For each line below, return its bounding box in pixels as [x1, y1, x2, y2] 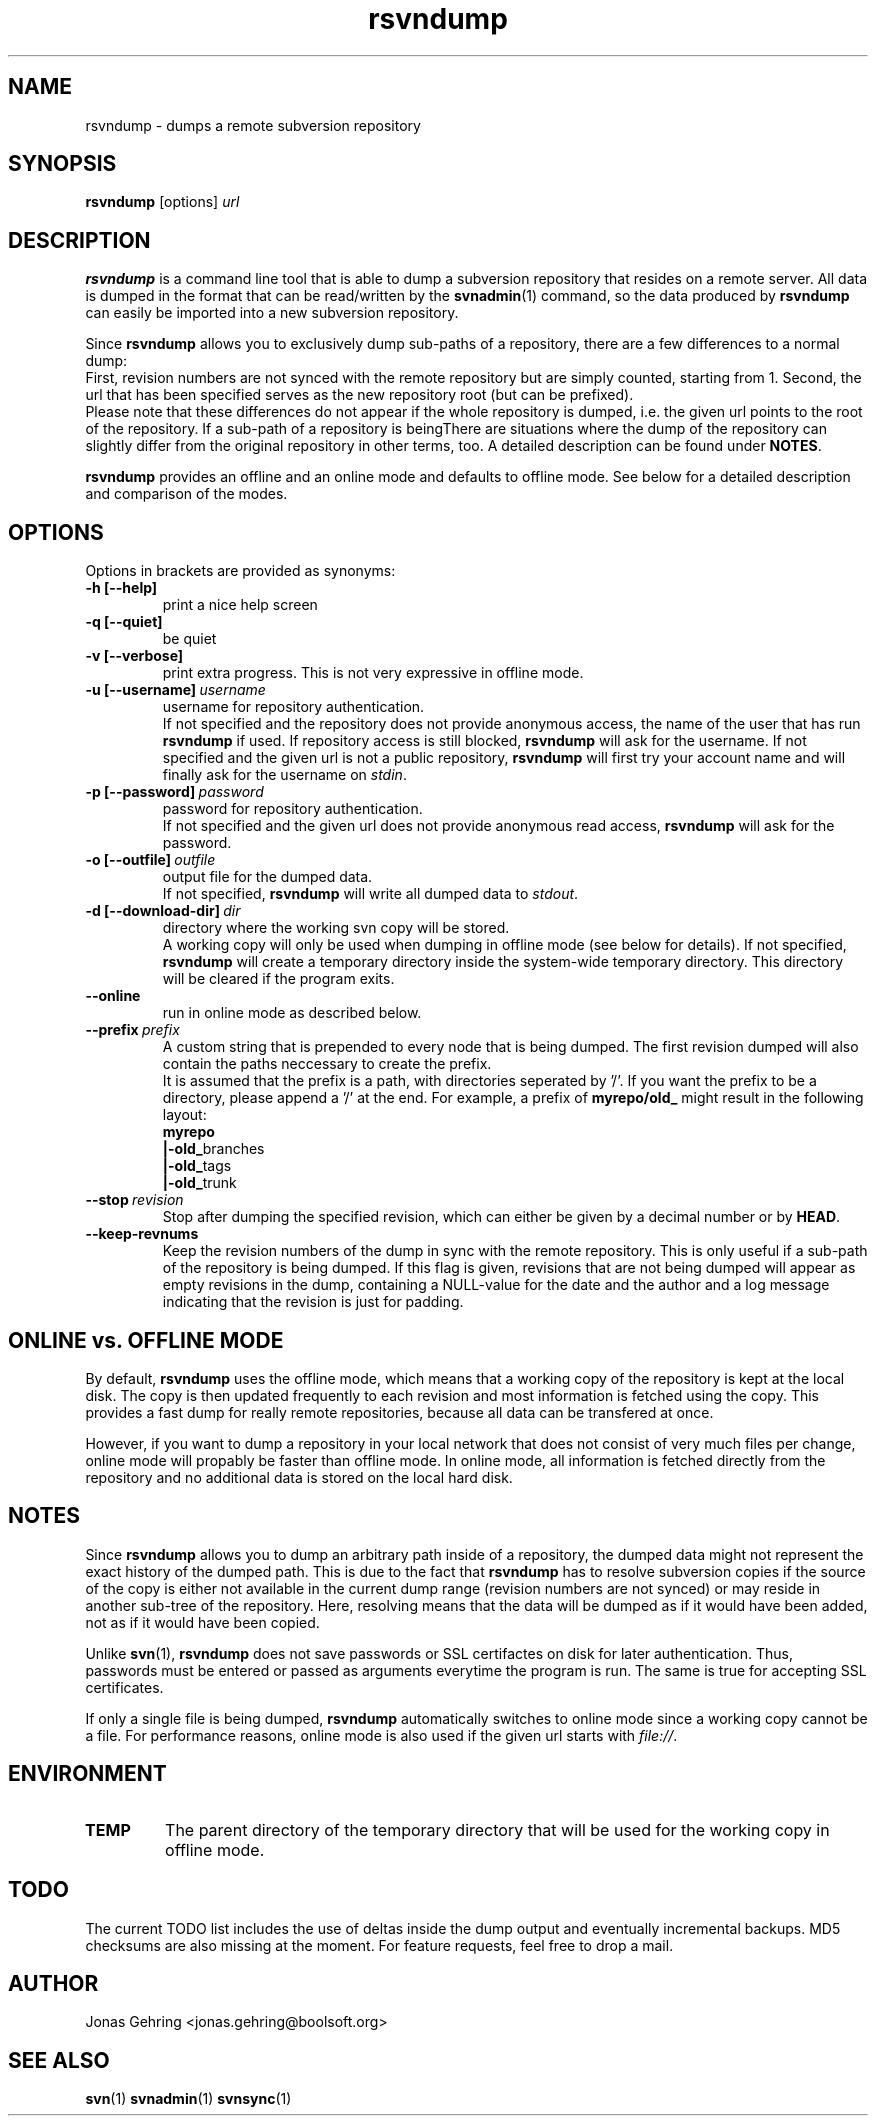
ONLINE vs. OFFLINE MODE [8, 1327, 284, 1353]
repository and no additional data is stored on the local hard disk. [85, 1468, 513, 1486]
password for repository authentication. [162, 800, 423, 818]
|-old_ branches [162, 1140, 265, 1158]
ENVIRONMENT [8, 1761, 167, 1787]
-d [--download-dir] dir [85, 902, 241, 920]
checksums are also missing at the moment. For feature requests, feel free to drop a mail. [85, 1936, 674, 1954]
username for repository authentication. [162, 698, 425, 716]
